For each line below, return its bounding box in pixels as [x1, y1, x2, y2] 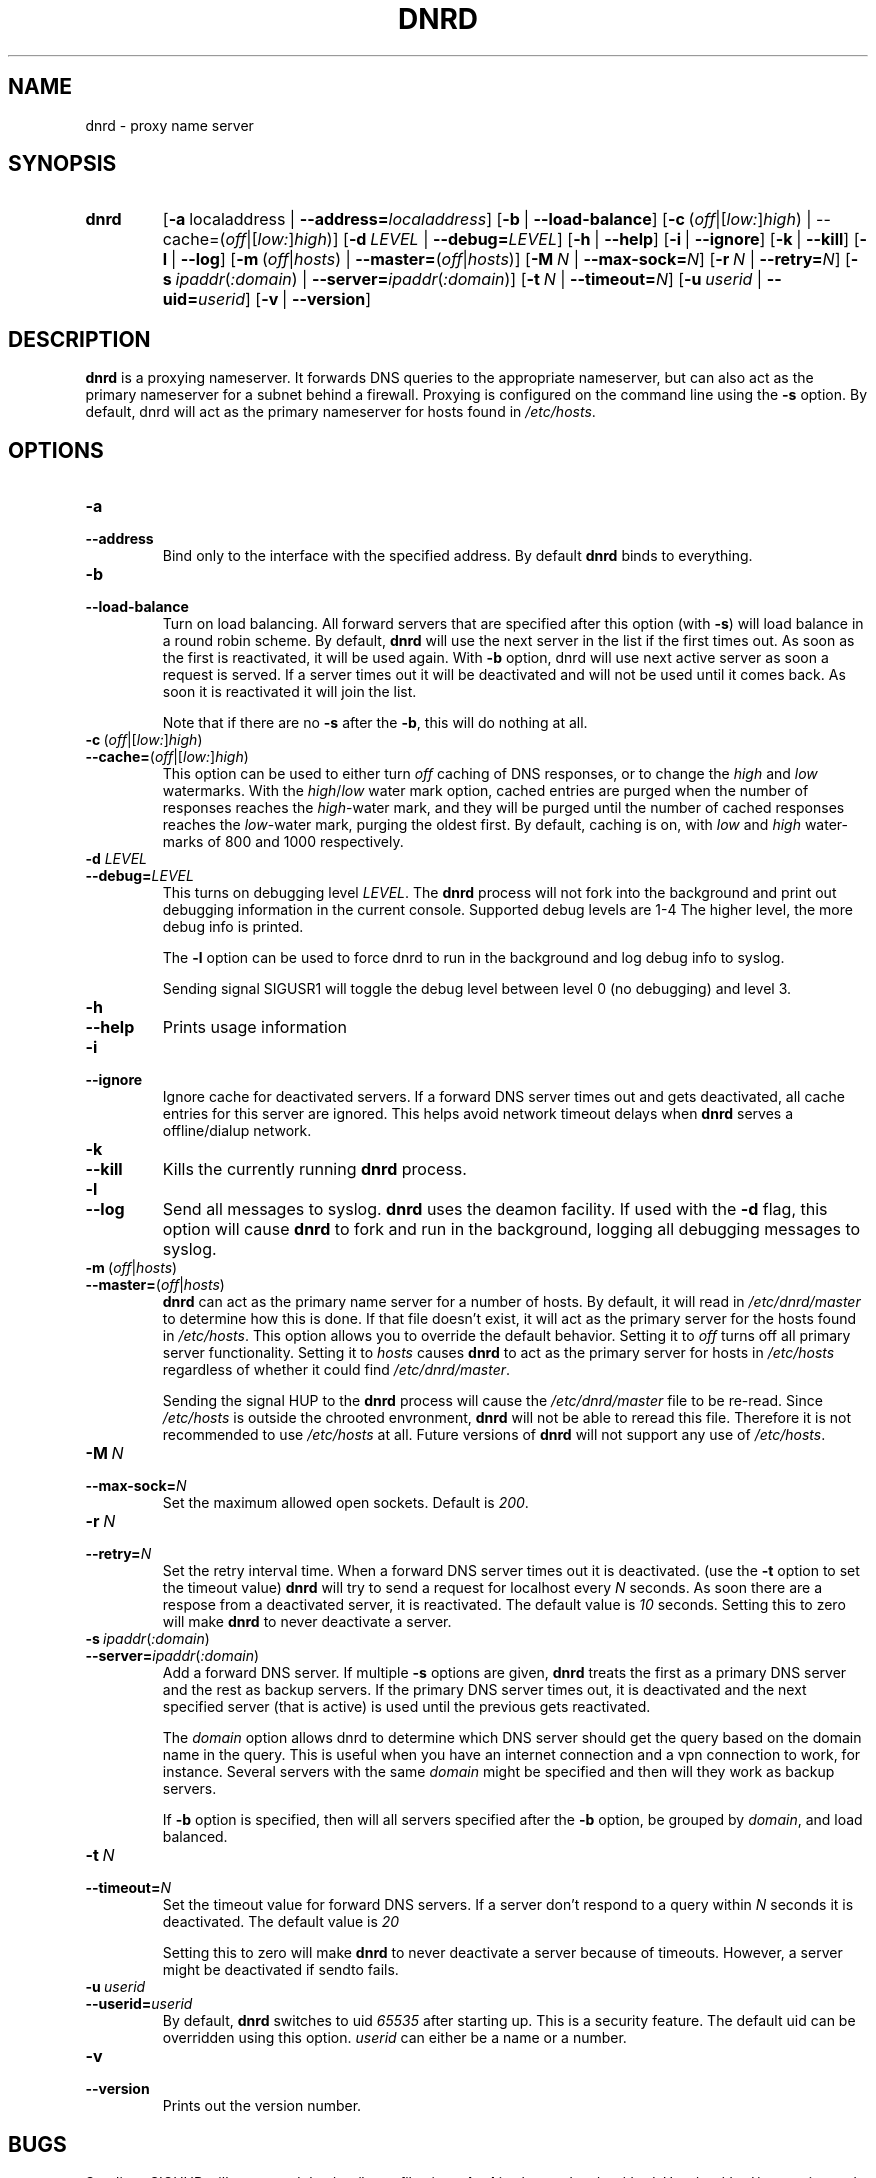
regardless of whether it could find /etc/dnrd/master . [162, 1361, 511, 1379]
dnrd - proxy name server [85, 116, 254, 134]
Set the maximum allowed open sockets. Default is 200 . [162, 1494, 529, 1512]
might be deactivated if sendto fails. [162, 1961, 399, 1979]
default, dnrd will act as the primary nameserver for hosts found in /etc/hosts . [85, 403, 596, 421]
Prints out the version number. [162, 2097, 362, 2115]
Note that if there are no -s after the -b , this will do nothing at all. [162, 714, 588, 732]
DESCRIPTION [8, 326, 151, 352]
